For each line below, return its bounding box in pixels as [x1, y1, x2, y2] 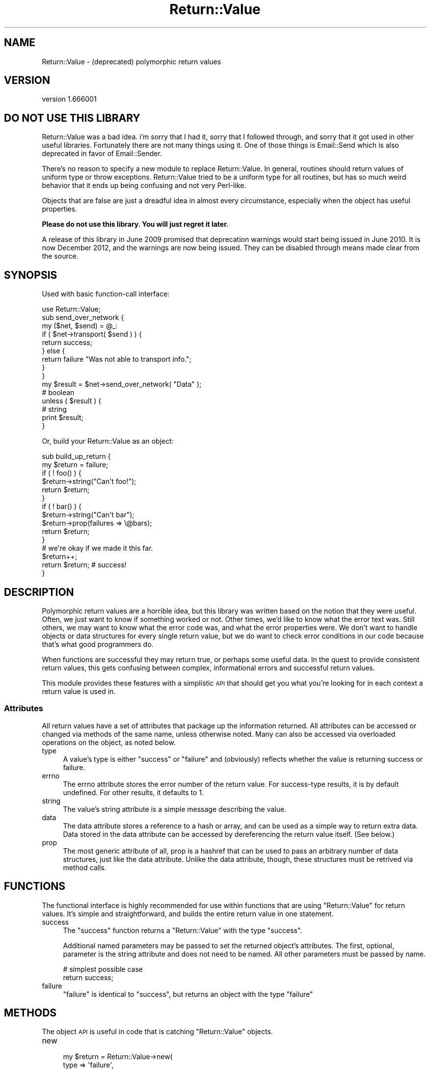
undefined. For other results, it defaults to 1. [63, 788, 204, 797]
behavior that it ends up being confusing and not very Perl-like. [42, 181, 246, 190]
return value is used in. [42, 687, 116, 695]
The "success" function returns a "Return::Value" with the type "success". [63, 926, 302, 935]
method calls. [63, 863, 107, 872]
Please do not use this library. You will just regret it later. [42, 220, 229, 229]
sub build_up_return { [42, 452, 111, 461]
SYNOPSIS [4, 268, 57, 281]
